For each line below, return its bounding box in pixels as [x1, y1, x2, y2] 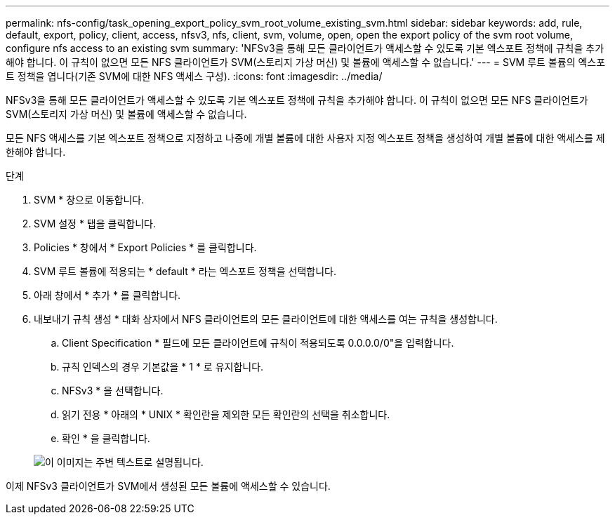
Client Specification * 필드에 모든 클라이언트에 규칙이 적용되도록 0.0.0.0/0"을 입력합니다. [62, 337, 454, 349]
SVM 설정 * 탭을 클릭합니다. [34, 218, 157, 229]
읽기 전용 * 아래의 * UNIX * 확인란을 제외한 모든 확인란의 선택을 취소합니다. [62, 408, 390, 420]
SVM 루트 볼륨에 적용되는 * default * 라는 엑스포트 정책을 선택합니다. [34, 265, 336, 277]
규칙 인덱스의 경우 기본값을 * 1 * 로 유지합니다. [62, 361, 264, 373]
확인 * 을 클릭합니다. [62, 432, 150, 444]
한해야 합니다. [6, 146, 66, 158]
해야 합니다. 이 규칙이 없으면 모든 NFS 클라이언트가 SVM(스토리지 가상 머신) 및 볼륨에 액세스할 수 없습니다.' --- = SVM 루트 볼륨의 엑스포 [6, 56, 606, 68]
